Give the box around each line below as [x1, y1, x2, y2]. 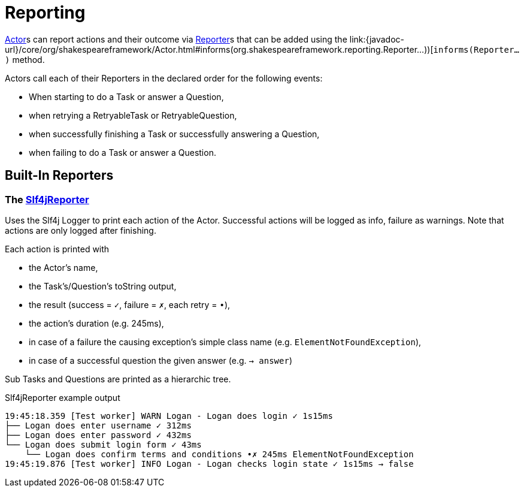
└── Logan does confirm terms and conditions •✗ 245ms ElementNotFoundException [25, 449, 414, 459]
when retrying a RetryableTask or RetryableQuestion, [29, 110, 237, 120]
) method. [5, 54, 45, 65]
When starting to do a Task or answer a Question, [29, 91, 224, 102]
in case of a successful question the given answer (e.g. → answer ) [29, 355, 293, 366]
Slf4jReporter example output [5, 392, 120, 403]
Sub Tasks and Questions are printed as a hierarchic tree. [5, 373, 231, 384]
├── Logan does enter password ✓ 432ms [5, 430, 192, 440]
